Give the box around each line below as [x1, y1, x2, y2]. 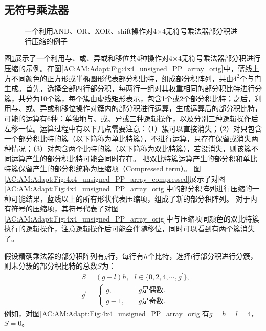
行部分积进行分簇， [192, 250, 257, 261]
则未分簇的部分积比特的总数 [4, 260, 97, 271]
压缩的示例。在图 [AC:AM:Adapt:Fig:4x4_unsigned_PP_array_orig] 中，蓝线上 [4, 62, 259, 73]
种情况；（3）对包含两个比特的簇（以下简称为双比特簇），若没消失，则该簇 [4, 143, 251, 153]
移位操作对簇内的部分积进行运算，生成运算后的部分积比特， [61, 103, 262, 114]
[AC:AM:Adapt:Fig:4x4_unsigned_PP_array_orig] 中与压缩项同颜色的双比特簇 [4, 213, 259, 224]
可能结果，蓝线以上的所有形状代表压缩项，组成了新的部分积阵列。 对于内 [11, 193, 257, 204]
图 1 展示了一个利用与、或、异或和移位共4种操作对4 [4, 53, 172, 63]
